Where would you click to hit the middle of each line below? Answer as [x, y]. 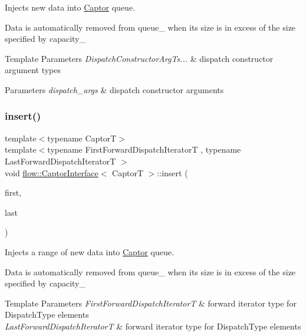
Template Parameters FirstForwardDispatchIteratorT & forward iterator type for [151, 303]
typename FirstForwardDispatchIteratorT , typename [144, 149]
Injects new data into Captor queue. [70, 7]
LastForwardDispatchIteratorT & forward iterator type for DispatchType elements [153, 326]
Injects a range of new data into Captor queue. [89, 251]
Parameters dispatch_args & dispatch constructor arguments [114, 89]
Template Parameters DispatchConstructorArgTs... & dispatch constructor [139, 58]
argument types [33, 70]
